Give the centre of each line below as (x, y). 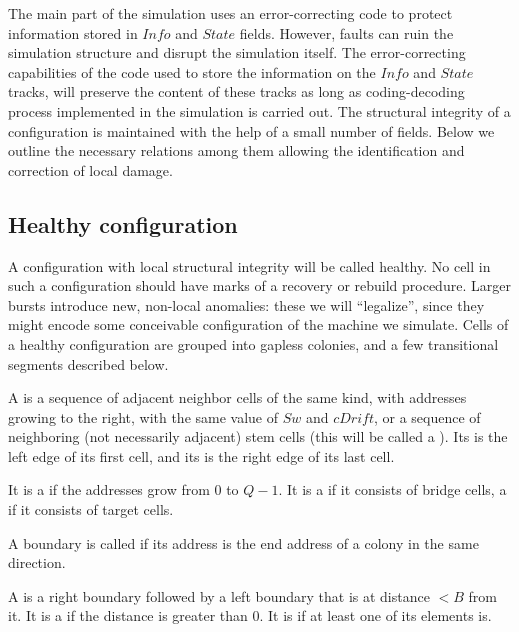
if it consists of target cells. (91, 509)
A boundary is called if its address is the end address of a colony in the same (243, 542)
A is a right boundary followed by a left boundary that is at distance (219, 595)
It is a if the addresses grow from (109, 489)
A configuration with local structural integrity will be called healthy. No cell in (249, 265)
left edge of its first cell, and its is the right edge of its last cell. (201, 455)
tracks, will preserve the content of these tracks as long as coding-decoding (236, 91)
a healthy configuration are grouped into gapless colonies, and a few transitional (253, 343)
